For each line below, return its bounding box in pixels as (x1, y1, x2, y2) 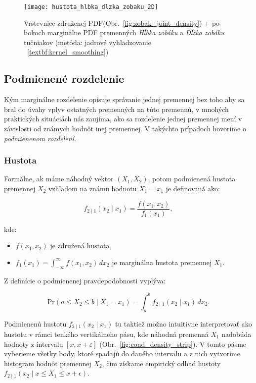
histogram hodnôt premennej (4, 358, 91, 368)
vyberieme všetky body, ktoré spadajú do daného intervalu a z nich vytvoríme (4, 348, 240, 359)
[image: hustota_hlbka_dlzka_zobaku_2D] (24, 3, 159, 10)
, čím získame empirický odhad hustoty (102, 358, 221, 368)
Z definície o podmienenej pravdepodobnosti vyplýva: (4, 275, 166, 285)
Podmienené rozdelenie (4, 71, 125, 86)
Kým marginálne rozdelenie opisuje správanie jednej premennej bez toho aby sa (4, 94, 245, 105)
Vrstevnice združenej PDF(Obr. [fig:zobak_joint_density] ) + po (24, 17, 220, 28)
